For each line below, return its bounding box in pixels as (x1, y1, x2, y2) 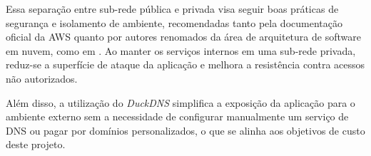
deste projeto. (6, 137, 66, 152)
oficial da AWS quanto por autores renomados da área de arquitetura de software (6, 29, 361, 44)
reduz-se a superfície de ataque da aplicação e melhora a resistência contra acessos (6, 57, 365, 72)
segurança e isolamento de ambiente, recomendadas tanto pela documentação (6, 15, 342, 30)
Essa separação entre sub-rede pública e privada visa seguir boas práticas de (6, 1, 339, 16)
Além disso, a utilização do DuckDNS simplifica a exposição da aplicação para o (6, 95, 355, 110)
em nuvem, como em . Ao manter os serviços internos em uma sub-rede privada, (6, 43, 356, 58)
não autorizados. (6, 71, 78, 85)
